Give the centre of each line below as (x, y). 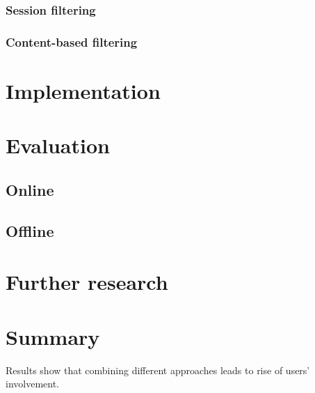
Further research (87, 282)
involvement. (32, 384)
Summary (53, 336)
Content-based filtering (72, 41)
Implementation (83, 90)
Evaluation (58, 145)
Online (30, 189)
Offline (30, 230)
